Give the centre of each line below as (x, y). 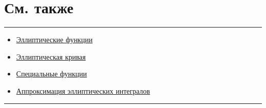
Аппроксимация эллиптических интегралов (83, 90)
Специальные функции (51, 74)
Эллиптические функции (54, 39)
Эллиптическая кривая (51, 56)
